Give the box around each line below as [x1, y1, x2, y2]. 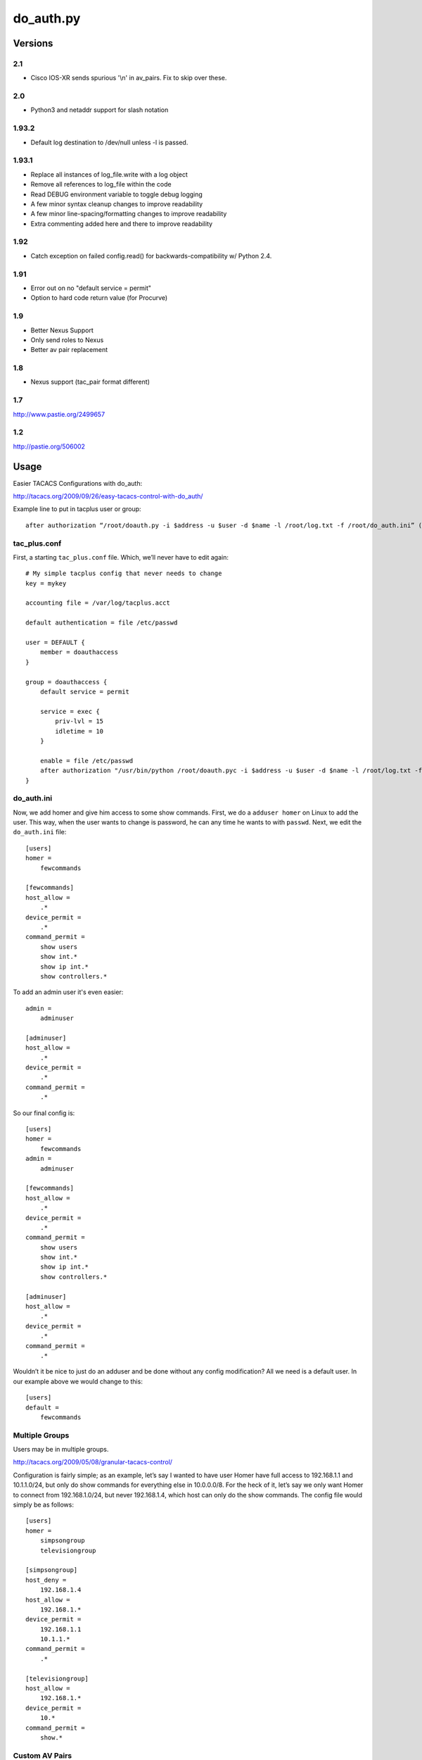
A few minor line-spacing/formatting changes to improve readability [30, 210, 227, 218]
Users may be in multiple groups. [13, 1445, 109, 1454]
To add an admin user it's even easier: [13, 988, 124, 996]
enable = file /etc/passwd [39, 757, 134, 765]
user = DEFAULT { [25, 639, 85, 647]
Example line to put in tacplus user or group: [13, 505, 141, 513]
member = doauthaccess [39, 648, 119, 656]
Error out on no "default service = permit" [30, 284, 151, 292]
